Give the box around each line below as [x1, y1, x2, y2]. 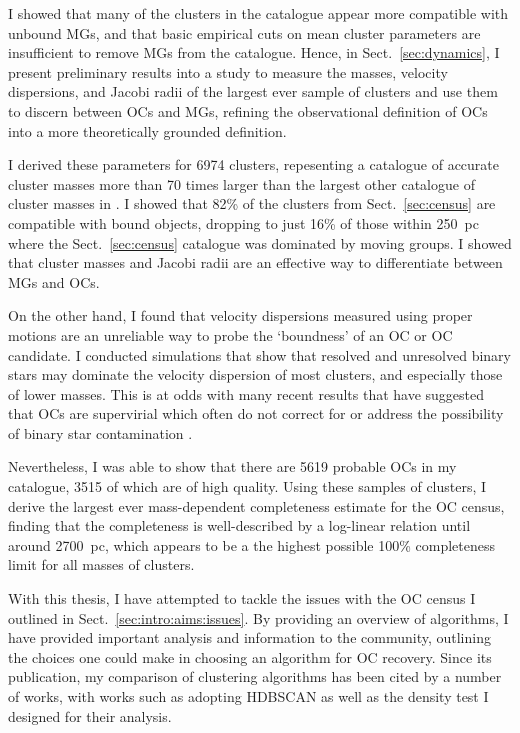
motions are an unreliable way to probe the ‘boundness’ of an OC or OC [8, 324, 453, 345]
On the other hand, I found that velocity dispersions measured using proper [8, 305, 473, 326]
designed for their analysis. [8, 705, 172, 726]
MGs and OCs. [8, 271, 100, 292]
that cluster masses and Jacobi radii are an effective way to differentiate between [8, 252, 503, 273]
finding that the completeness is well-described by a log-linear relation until [8, 515, 471, 536]
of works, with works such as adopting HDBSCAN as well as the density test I [8, 686, 489, 706]
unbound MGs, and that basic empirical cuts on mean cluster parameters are [8, 22, 481, 43]
